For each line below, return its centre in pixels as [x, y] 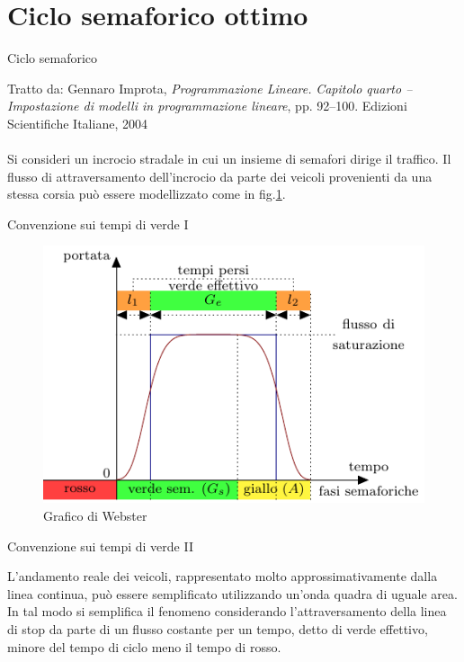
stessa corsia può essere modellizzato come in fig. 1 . [147, 194]
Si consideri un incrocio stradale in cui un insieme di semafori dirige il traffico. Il [229, 159]
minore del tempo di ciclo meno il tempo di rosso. [144, 646]
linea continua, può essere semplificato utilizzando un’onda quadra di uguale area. [232, 593]
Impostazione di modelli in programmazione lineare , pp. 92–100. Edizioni [207, 106]
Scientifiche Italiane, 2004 [77, 123]
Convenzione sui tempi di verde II [100, 546]
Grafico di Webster [95, 516]
